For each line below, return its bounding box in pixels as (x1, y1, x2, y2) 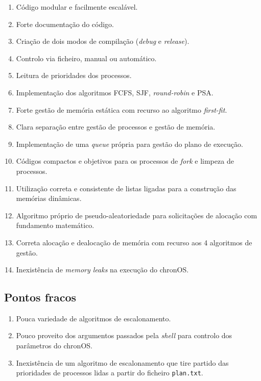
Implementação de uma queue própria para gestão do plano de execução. (16, 138, 243, 149)
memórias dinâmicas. (16, 193, 82, 204)
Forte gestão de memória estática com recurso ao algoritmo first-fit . (16, 104, 227, 115)
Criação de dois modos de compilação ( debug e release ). (16, 36, 189, 46)
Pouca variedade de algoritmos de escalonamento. (16, 313, 171, 323)
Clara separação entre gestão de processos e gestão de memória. (16, 121, 216, 132)
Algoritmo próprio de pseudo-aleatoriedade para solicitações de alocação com (16, 210, 257, 220)
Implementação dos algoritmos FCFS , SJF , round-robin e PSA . (16, 87, 213, 97)
